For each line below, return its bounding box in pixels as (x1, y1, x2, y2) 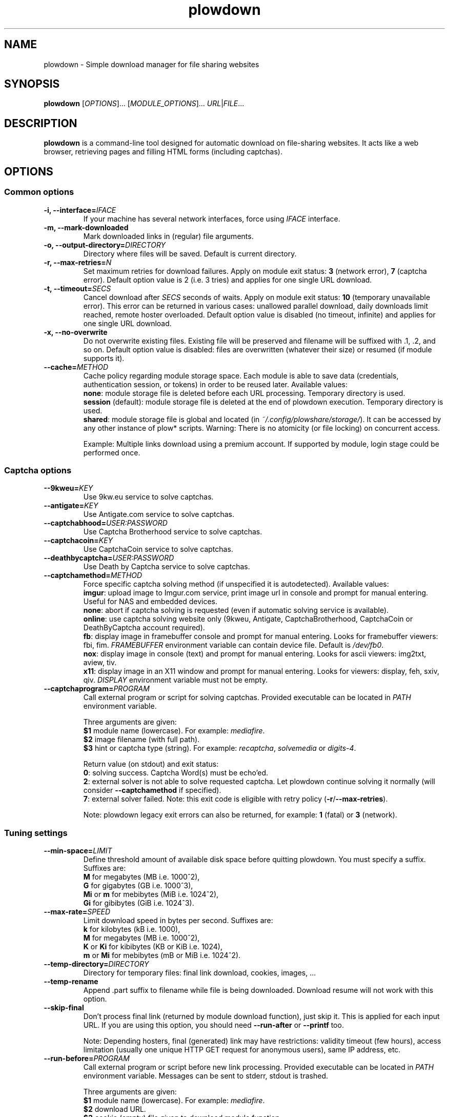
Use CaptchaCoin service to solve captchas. (83, 545, 233, 554)
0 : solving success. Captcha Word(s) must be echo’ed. (83, 768, 269, 777)
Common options (4, 187, 74, 197)
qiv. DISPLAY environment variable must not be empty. (83, 675, 268, 685)
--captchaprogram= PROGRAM (44, 684, 150, 693)
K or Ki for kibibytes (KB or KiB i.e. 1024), (83, 942, 222, 951)
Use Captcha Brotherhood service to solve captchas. (83, 527, 262, 536)
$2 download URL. (83, 1105, 146, 1113)
